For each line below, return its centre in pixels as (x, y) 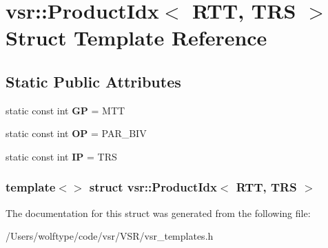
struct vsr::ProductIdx (153, 187)
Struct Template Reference (136, 38)
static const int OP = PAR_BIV (76, 133)
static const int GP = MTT (65, 110)
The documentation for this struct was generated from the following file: (158, 213)
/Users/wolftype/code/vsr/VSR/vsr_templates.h (110, 236)
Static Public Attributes (93, 81)
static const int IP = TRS (61, 156)
